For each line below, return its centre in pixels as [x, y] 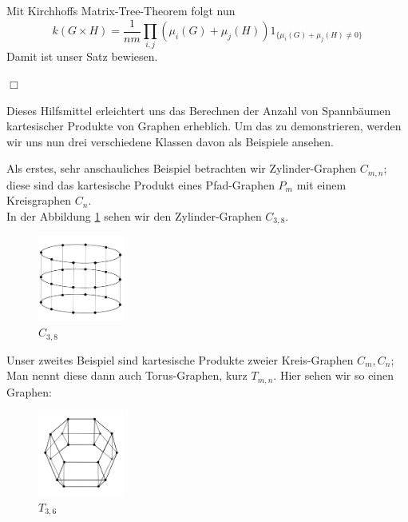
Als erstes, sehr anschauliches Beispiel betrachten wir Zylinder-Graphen [182, 168]
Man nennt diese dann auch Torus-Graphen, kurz [127, 375]
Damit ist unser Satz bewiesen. [82, 56]
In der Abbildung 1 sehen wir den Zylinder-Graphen [134, 216]
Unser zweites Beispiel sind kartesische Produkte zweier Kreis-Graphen [180, 359]
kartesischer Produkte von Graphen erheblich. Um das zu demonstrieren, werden [204, 126]
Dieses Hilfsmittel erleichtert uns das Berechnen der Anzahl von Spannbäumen [199, 110]
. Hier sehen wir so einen [334, 375]
